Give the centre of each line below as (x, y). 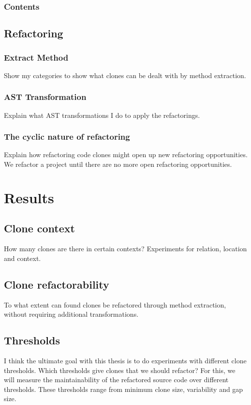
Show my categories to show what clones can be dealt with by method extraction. (125, 75)
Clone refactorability (57, 284)
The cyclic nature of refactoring (67, 137)
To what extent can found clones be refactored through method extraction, (115, 304)
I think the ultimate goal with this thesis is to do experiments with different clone (125, 361)
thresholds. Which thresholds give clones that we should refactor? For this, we (120, 370)
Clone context (39, 228)
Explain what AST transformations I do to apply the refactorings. (102, 115)
